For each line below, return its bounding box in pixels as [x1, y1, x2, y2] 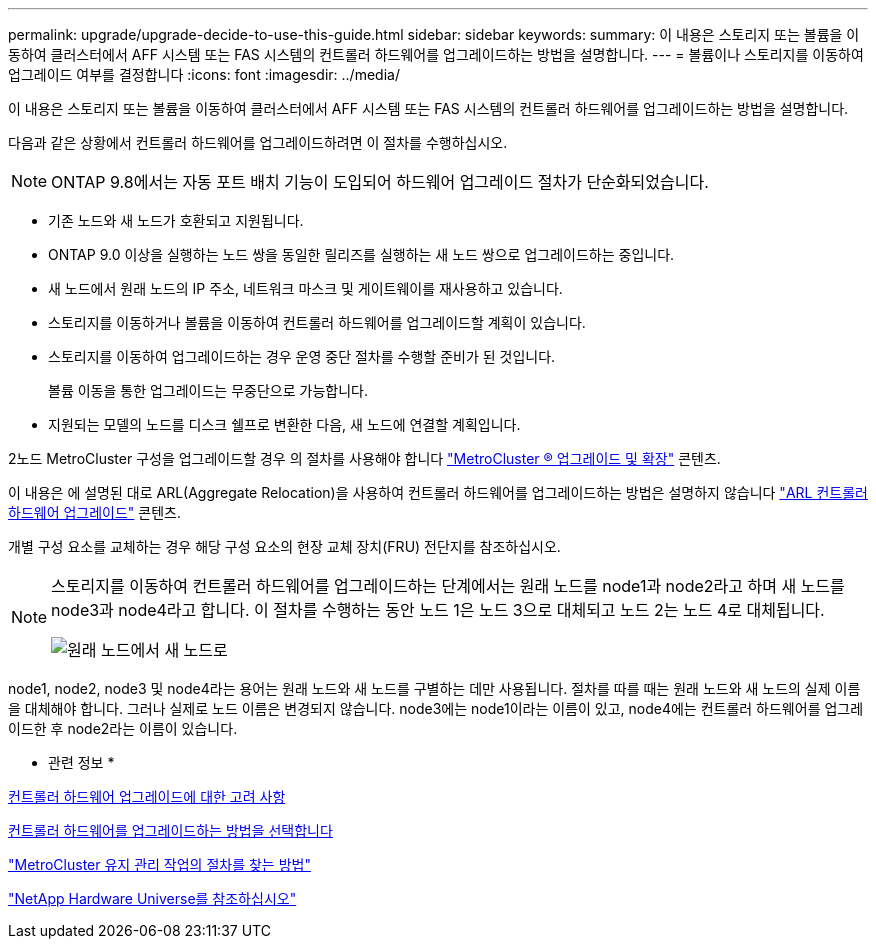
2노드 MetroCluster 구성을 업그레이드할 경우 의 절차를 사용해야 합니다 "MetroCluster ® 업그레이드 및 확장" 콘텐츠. [8, 450, 721, 467]
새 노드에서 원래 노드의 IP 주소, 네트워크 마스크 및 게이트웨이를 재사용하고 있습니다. [48, 280, 563, 297]
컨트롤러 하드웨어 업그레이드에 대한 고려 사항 [8, 788, 286, 805]
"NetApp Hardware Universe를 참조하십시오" [8, 890, 297, 907]
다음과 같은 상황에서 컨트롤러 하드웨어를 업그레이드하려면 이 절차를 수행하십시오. [8, 134, 508, 151]
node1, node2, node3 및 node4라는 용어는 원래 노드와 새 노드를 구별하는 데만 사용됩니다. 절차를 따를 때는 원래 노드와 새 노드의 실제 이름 [8, 680, 861, 697]
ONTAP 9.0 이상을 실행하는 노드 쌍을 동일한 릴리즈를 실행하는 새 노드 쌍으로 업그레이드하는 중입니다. [48, 246, 675, 263]
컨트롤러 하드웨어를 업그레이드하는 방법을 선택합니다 [8, 822, 333, 839]
